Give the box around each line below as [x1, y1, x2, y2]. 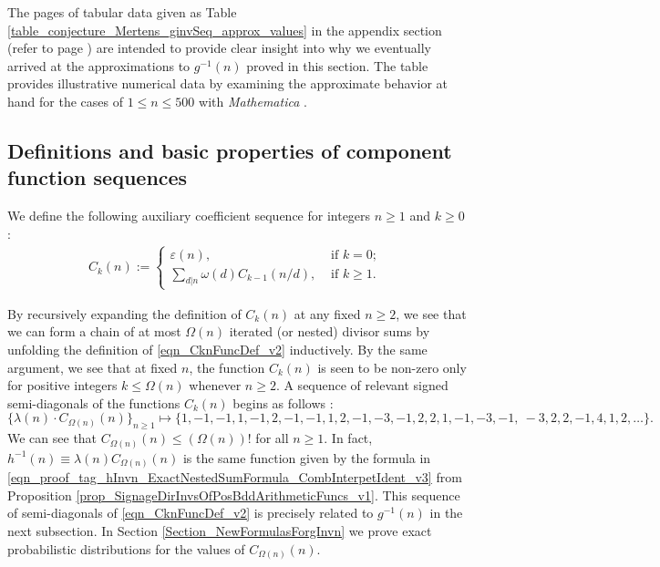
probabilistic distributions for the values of [7, 539, 245, 558]
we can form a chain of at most [7, 322, 181, 341]
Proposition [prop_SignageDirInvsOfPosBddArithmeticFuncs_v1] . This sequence [7, 485, 460, 504]
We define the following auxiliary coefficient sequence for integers [7, 206, 371, 225]
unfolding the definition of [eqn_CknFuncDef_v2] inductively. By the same [7, 339, 428, 358]
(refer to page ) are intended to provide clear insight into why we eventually [7, 38, 431, 57]
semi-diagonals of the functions [7, 393, 180, 412]
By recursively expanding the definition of [7, 304, 242, 323]
